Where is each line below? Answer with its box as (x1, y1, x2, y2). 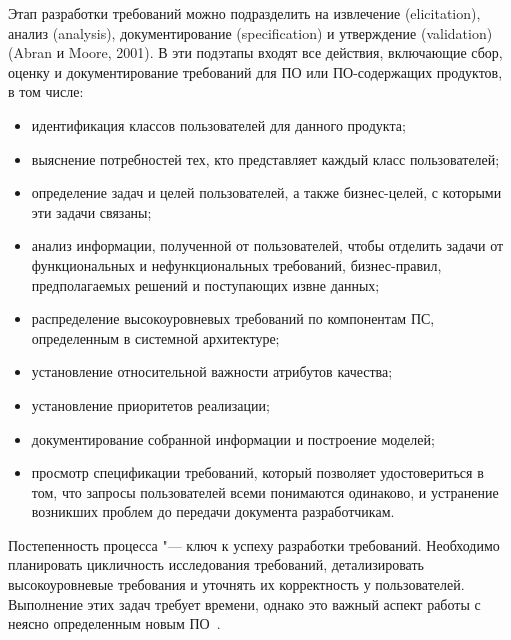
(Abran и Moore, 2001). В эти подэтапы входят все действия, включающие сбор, (8, 42, 503, 63)
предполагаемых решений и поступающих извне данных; (31, 274, 380, 295)
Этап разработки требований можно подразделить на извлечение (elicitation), (8, 3, 481, 23)
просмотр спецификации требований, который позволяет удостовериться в (31, 462, 484, 483)
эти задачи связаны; (31, 201, 152, 222)
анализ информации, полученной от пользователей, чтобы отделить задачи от (31, 235, 504, 256)
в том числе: (8, 81, 84, 102)
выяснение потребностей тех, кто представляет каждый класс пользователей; (31, 148, 500, 169)
